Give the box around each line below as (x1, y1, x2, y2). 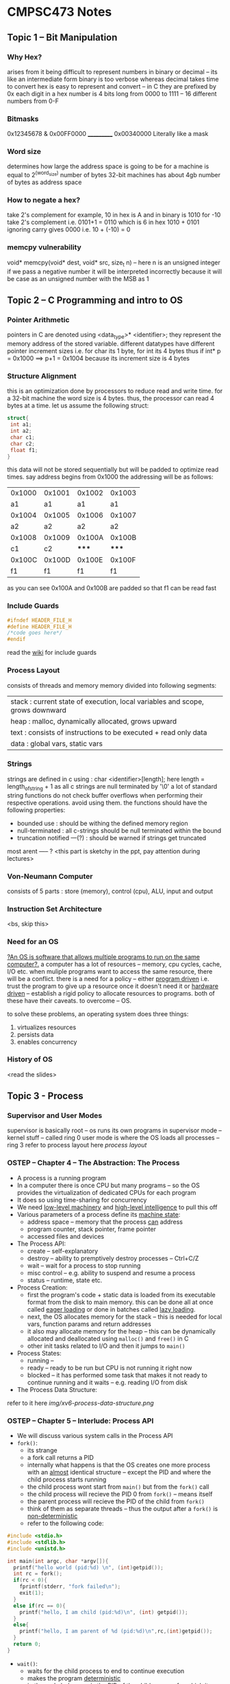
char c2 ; (10, 440, 36, 447)
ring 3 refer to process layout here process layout (7, 1141, 147, 1149)
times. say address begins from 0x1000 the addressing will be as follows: (7, 473, 214, 481)
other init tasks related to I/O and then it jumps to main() (27, 1341, 186, 1350)
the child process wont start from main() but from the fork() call (27, 1483, 209, 1491)
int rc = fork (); (13, 1571, 63, 1578)
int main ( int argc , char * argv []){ (7, 1558, 109, 1564)
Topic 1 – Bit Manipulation (7, 32, 118, 43)
